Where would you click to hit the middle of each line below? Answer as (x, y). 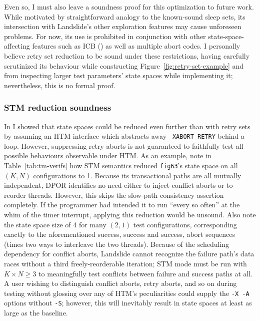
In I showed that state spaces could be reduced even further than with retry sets (127, 126)
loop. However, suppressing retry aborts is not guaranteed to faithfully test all (124, 145)
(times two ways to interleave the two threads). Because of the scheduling (117, 244)
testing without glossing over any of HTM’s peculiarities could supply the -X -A (127, 293)
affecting (17, 46)
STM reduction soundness (58, 107)
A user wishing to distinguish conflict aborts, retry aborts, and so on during (120, 283)
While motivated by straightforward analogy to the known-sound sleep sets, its (125, 16)
